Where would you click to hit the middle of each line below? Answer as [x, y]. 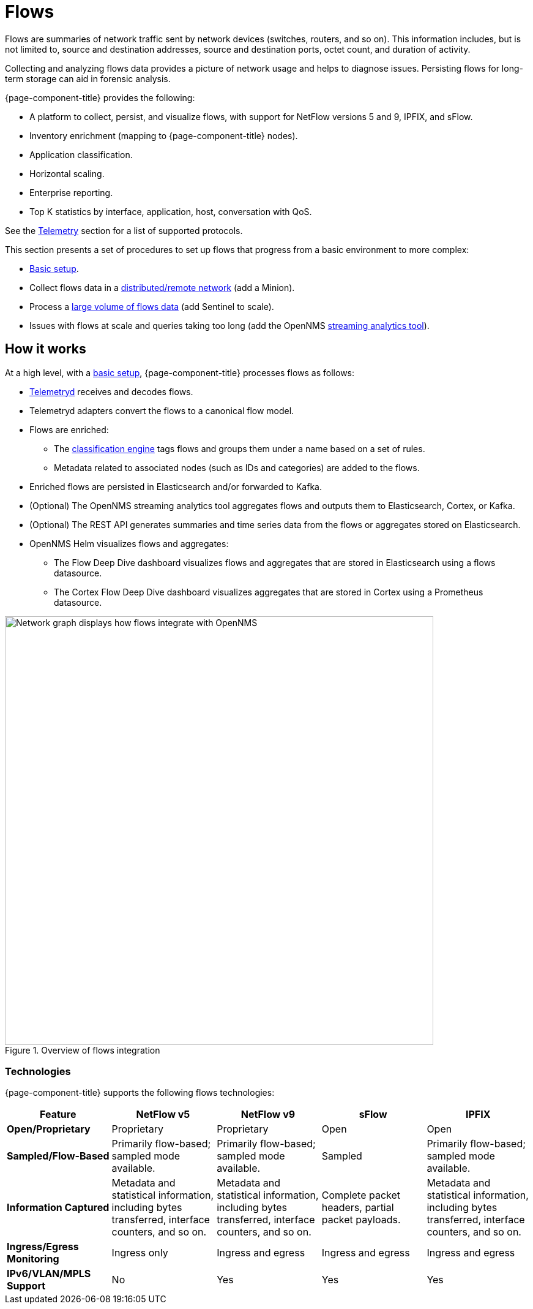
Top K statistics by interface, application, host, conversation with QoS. [171, 211]
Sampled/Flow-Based [58, 1156]
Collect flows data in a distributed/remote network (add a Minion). [162, 287]
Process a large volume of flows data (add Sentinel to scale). [152, 306]
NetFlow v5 [163, 1115]
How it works [46, 349]
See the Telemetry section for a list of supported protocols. [124, 230]
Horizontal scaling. [67, 173]
